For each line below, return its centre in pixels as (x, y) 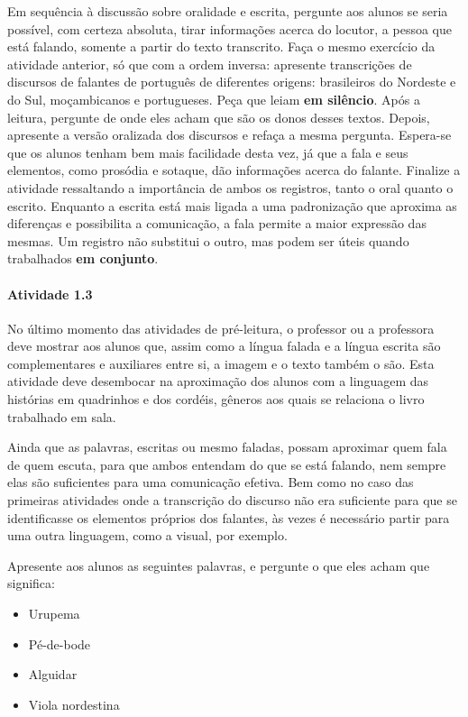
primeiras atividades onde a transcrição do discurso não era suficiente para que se (232, 500)
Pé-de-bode (60, 643)
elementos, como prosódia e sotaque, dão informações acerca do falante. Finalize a (234, 170)
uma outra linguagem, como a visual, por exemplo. (147, 535)
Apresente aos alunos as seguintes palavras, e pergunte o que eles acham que (219, 565)
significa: (31, 583)
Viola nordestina (74, 704)
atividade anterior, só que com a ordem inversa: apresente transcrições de (210, 64)
